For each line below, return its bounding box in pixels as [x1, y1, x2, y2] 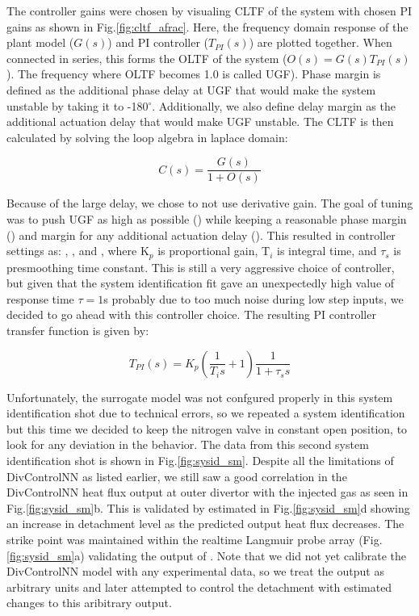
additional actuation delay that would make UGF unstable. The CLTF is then [6, 113, 394, 130]
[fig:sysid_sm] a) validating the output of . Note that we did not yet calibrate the [6, 547, 406, 564]
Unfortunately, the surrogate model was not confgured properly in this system [6, 388, 393, 405]
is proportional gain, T [157, 242, 270, 259]
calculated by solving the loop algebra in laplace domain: [6, 128, 288, 145]
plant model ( [6, 34, 74, 51]
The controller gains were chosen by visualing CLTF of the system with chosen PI [6, 2, 413, 19]
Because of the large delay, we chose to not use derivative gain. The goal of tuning [6, 195, 413, 212]
